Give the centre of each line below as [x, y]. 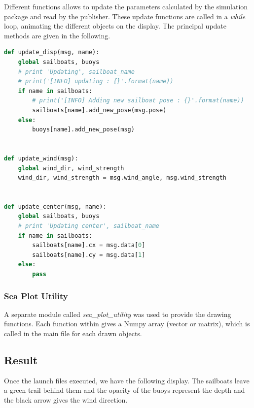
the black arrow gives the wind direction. [66, 400]
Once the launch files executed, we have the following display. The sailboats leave [127, 380]
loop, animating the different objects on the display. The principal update [115, 26]
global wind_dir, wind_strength [71, 168]
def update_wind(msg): [41, 158]
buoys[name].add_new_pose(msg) [83, 130]
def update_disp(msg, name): [52, 52]
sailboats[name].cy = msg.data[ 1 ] [89, 255]
